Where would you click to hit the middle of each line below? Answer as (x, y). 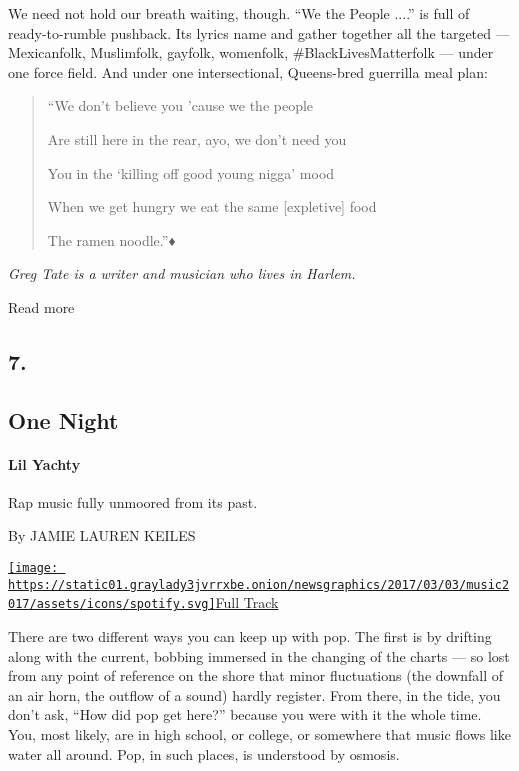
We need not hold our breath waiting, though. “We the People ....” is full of (239, 13)
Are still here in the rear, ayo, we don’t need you (197, 138)
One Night (63, 419)
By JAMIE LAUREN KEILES (102, 535)
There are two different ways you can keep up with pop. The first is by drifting (250, 636)
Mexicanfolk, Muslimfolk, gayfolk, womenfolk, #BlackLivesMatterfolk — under (251, 52)
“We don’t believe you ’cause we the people (180, 105)
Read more (41, 306)
